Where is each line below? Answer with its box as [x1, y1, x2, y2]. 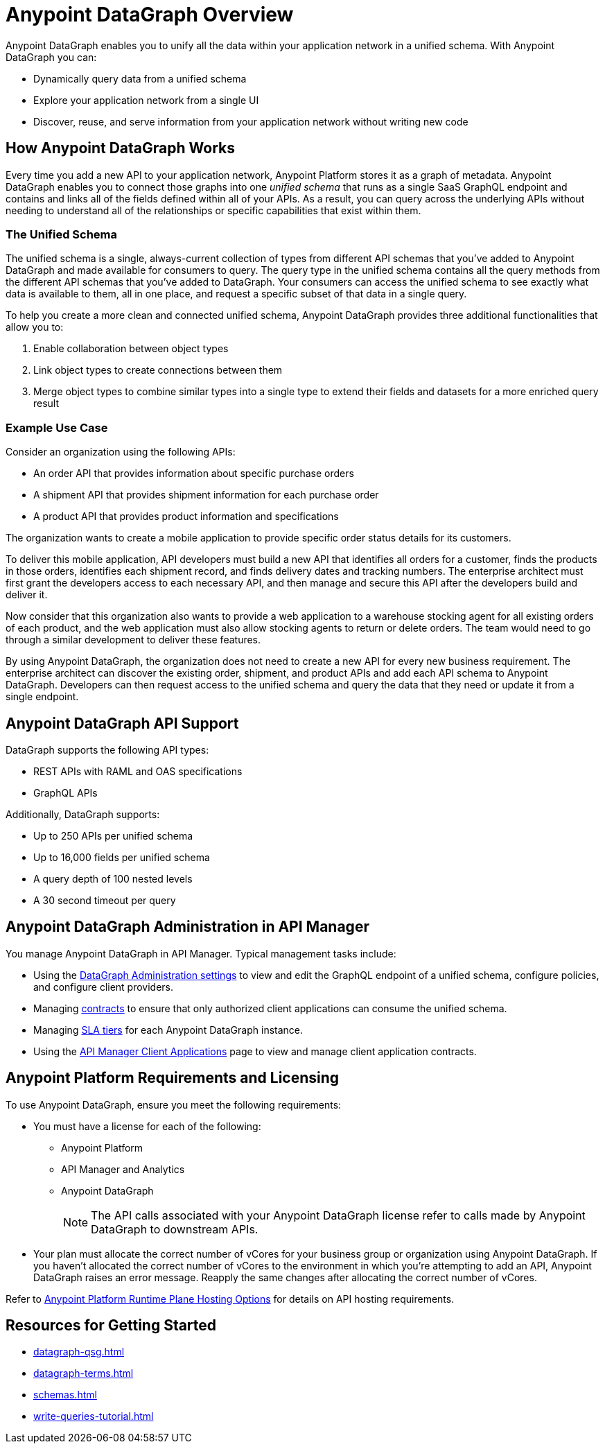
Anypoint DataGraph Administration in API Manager [6, 918, 369, 936]
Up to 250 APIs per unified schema [33, 829, 193, 842]
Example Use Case [6, 420, 108, 435]
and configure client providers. [33, 980, 174, 993]
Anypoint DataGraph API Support [6, 714, 239, 732]
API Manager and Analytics [61, 1163, 185, 1175]
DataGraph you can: [6, 51, 97, 63]
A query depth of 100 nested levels [33, 872, 193, 885]
